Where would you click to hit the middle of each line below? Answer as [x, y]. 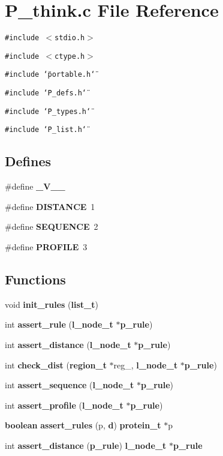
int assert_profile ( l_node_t [64, 405]
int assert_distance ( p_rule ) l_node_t [86, 445]
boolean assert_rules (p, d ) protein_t [83, 425]
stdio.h [70, 38]
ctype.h [70, 56]
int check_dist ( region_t [56, 364]
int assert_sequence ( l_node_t [70, 385]
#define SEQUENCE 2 [52, 226]
